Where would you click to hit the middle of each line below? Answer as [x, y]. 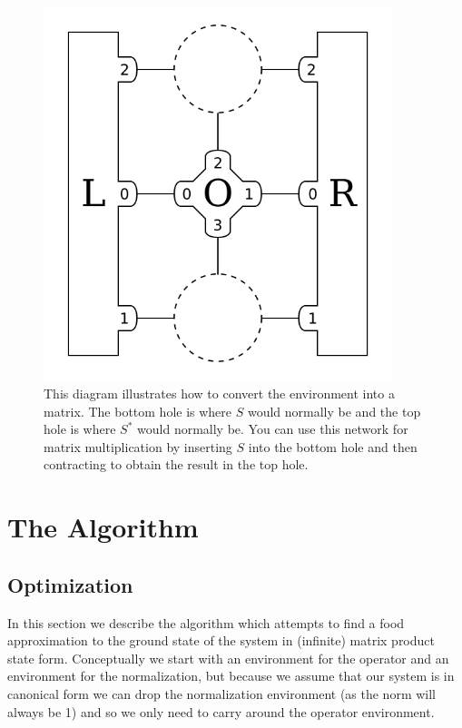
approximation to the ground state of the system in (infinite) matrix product [221, 640]
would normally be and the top [334, 411]
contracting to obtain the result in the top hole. [176, 464]
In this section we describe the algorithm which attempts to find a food [206, 622]
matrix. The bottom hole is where [138, 411]
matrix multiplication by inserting [138, 446]
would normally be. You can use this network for [273, 429]
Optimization [70, 584]
